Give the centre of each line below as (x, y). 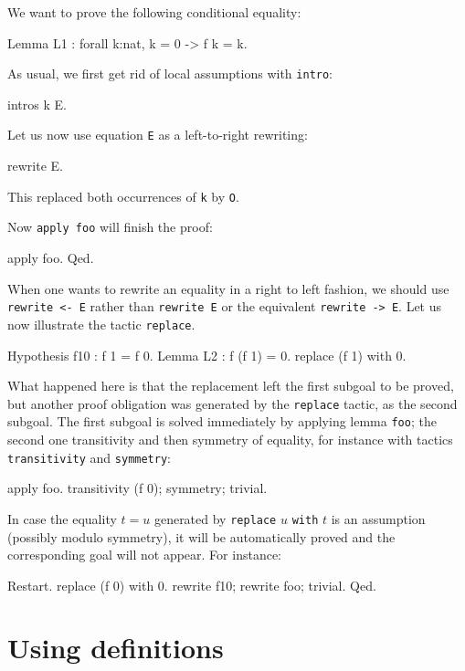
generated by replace (215, 518)
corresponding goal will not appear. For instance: (144, 555)
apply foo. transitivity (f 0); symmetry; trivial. (137, 488)
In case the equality (62, 518)
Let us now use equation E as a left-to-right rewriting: (158, 135)
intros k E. (37, 104)
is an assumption (378, 518)
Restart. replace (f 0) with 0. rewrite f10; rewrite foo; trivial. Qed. (192, 585)
